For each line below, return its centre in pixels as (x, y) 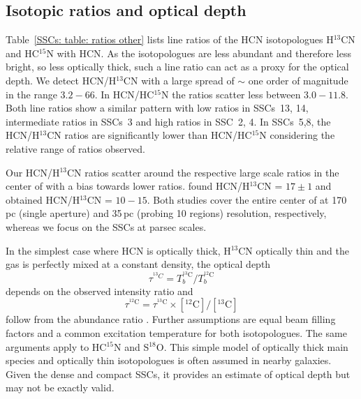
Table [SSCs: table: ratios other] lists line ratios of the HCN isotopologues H (170, 39)
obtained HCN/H (43, 199)
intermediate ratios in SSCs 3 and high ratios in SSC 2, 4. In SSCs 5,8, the (168, 121)
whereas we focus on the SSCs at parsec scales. (106, 226)
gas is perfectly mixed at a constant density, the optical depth (138, 264)
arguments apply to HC (56, 346)
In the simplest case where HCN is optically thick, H (118, 250)
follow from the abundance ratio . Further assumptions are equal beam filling (171, 319)
